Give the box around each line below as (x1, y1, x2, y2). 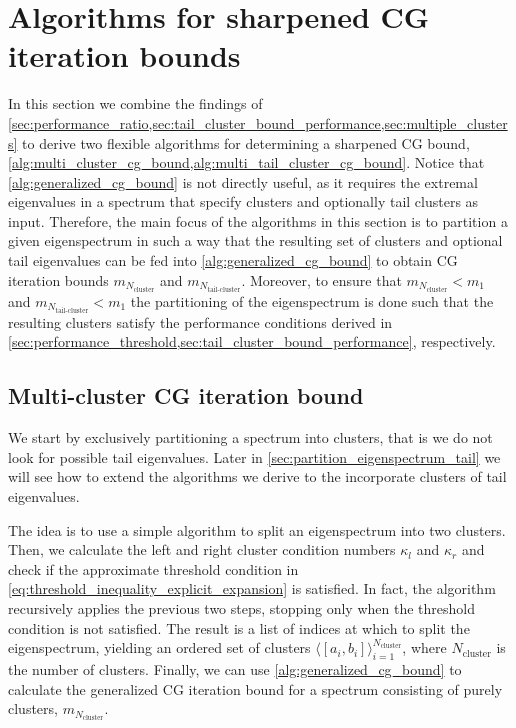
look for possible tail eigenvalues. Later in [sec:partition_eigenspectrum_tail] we (8, 446, 501, 467)
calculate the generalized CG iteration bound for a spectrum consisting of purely (8, 678, 503, 699)
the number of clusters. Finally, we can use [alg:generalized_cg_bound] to (8, 658, 462, 679)
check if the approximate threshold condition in (8, 558, 299, 579)
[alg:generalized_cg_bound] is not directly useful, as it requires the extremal (8, 171, 478, 192)
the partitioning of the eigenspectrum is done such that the (130, 290, 494, 311)
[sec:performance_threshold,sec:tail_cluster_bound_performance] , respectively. (8, 331, 496, 352)
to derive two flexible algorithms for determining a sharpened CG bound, (22, 132, 470, 153)
